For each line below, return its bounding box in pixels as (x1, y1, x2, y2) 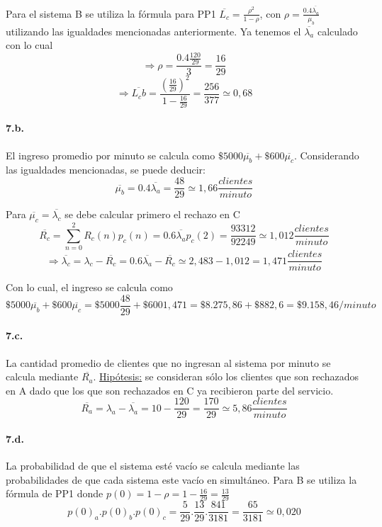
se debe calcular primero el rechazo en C (64, 207, 240, 222)
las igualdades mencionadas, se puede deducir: (6, 162, 206, 177)
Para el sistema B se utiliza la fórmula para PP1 (6, 6, 216, 21)
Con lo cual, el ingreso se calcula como (6, 280, 173, 295)
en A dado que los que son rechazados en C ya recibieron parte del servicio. (6, 382, 334, 397)
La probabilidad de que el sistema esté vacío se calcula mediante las (6, 458, 300, 473)
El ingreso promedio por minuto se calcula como (6, 147, 215, 162)
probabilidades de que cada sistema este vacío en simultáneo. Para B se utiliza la (6, 472, 357, 487)
